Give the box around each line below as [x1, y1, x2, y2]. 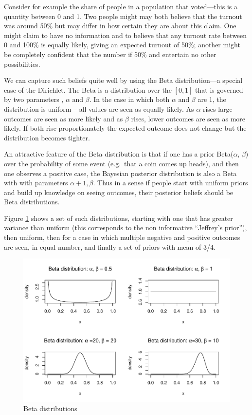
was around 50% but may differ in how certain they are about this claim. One [4, 20, 236, 31]
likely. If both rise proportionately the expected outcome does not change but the [4, 123, 247, 133]
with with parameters [4, 178, 68, 188]
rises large [202, 103, 233, 114]
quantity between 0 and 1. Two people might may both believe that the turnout [4, 11, 242, 21]
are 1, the [198, 94, 226, 104]
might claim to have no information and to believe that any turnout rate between [4, 30, 247, 40]
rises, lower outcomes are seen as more [131, 113, 245, 123]
